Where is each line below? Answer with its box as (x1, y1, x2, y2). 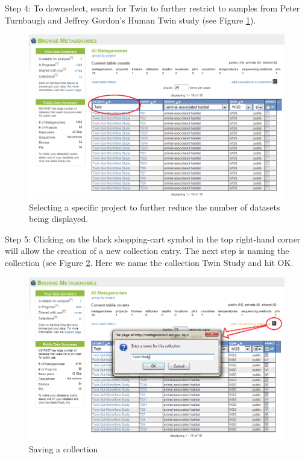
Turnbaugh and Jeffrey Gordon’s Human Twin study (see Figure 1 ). (5, 13, 256, 26)
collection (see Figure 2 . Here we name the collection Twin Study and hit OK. (5, 256, 294, 268)
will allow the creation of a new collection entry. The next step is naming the (5, 244, 289, 257)
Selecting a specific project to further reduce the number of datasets (29, 200, 280, 213)
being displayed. (29, 212, 89, 225)
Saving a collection (29, 442, 98, 455)
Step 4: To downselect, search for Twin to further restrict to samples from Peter (5, 2, 300, 14)
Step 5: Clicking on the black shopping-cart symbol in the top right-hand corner (5, 232, 301, 245)
